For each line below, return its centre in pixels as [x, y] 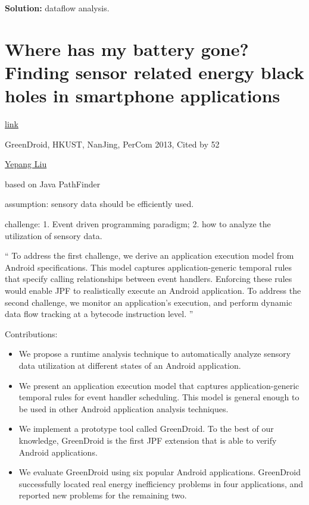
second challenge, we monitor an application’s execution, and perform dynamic [149, 302]
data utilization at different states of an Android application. [130, 365]
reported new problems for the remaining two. [103, 495]
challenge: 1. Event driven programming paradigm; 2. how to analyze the [138, 224]
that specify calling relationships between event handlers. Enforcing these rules [149, 279]
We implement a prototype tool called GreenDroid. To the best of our [146, 429]
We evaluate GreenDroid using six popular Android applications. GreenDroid [160, 472]
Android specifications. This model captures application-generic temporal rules [149, 267]
